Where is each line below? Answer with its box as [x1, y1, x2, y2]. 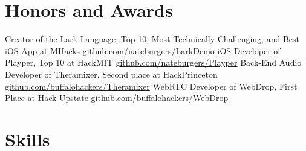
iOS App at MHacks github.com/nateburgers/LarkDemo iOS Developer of [5, 44, 281, 57]
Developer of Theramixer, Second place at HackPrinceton [5, 67, 218, 80]
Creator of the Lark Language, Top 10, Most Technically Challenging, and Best [5, 32, 299, 45]
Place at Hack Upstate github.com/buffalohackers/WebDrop [5, 91, 229, 104]
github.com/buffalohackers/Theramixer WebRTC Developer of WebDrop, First [5, 79, 298, 92]
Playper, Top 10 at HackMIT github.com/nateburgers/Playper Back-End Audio [5, 56, 302, 69]
